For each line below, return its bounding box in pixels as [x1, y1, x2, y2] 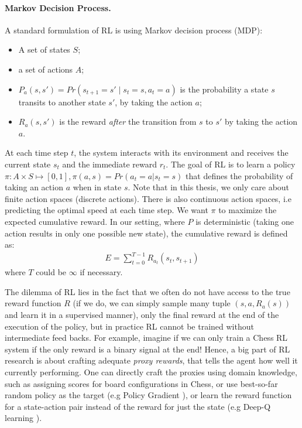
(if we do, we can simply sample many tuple [73, 297, 231, 309]
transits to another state [18, 95, 106, 108]
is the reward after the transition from [59, 115, 197, 128]
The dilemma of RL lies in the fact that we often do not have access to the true [5, 285, 290, 297]
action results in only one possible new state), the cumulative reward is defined [5, 227, 288, 239]
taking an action [5, 181, 63, 193]
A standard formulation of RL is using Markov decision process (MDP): [5, 23, 263, 36]
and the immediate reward [62, 157, 157, 170]
